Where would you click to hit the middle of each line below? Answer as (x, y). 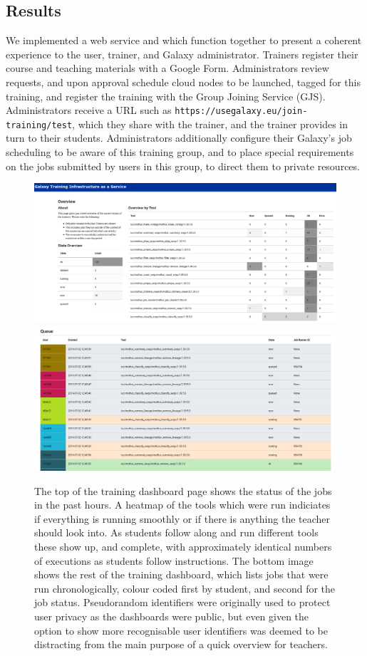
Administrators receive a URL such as (89, 110)
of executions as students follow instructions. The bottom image (174, 560)
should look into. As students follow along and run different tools (176, 532)
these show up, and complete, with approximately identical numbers (183, 546)
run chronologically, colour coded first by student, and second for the (185, 588)
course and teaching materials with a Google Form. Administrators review (167, 68)
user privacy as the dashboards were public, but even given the (172, 616)
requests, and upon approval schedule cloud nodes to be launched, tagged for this (183, 82)
